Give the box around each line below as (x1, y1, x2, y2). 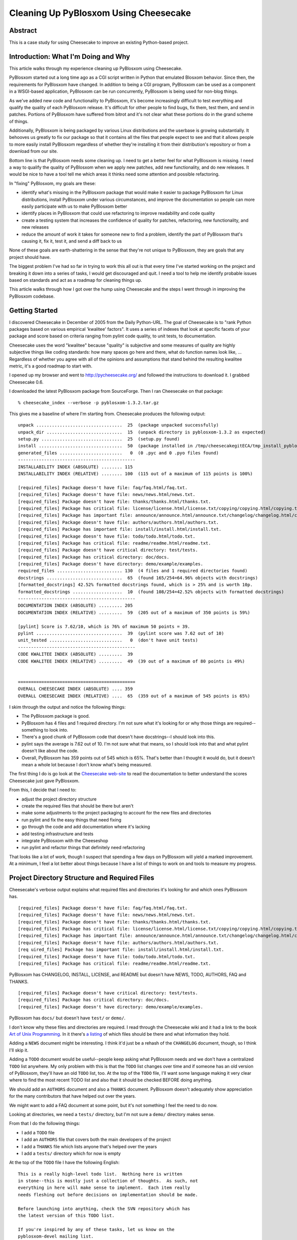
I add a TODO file (21, 1129, 55, 1135)
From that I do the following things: (9, 1120, 80, 1126)
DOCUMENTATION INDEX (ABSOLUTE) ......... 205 (18, 603, 133, 609)
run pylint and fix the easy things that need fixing (21, 816, 121, 823)
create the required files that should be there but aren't (21, 803, 134, 808)
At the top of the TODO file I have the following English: (9, 1160, 120, 1166)
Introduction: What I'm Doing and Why (9, 52, 131, 61)
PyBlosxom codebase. (9, 293, 55, 299)
